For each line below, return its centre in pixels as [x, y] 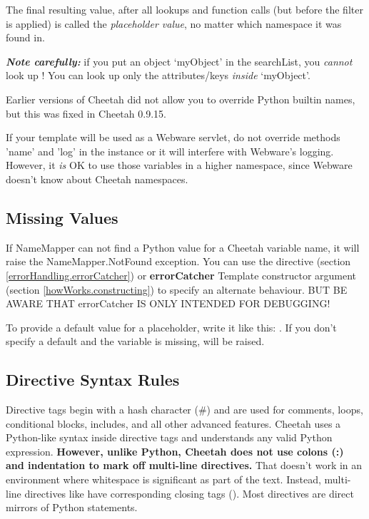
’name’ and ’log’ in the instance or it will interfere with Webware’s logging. [170, 151]
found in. [25, 37]
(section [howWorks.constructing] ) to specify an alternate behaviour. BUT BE [177, 289]
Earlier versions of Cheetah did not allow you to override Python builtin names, [181, 99]
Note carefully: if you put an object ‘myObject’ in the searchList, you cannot [179, 61]
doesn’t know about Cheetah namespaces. [97, 179]
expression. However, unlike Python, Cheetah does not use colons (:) [175, 451]
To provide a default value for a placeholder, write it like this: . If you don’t [171, 327]
